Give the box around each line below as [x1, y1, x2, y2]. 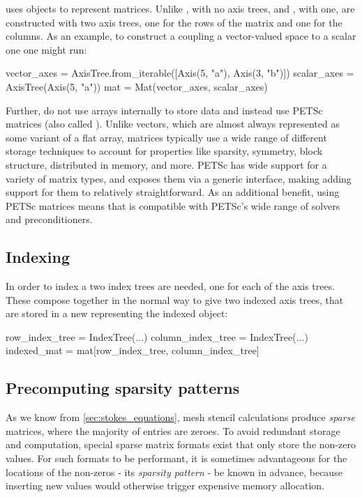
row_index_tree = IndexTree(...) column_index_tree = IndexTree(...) [6, 329, 308, 344]
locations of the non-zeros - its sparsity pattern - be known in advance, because [6, 464, 342, 479]
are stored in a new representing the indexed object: [6, 306, 228, 321]
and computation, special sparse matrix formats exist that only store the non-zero [6, 437, 356, 452]
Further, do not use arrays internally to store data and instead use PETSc [6, 102, 323, 117]
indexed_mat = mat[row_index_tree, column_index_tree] [6, 343, 259, 358]
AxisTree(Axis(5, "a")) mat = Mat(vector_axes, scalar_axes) [6, 79, 268, 93]
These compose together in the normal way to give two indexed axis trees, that [6, 292, 344, 307]
